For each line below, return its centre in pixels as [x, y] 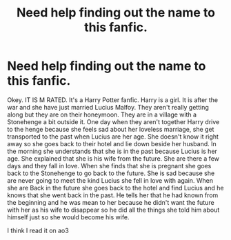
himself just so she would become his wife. [68, 217]
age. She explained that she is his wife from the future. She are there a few [113, 158]
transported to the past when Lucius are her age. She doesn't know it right [113, 137]
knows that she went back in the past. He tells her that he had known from [113, 195]
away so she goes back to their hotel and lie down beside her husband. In [112, 143]
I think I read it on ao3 [38, 230]
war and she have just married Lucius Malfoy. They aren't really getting [108, 107]
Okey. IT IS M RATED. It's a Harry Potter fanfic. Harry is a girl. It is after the [113, 100]
